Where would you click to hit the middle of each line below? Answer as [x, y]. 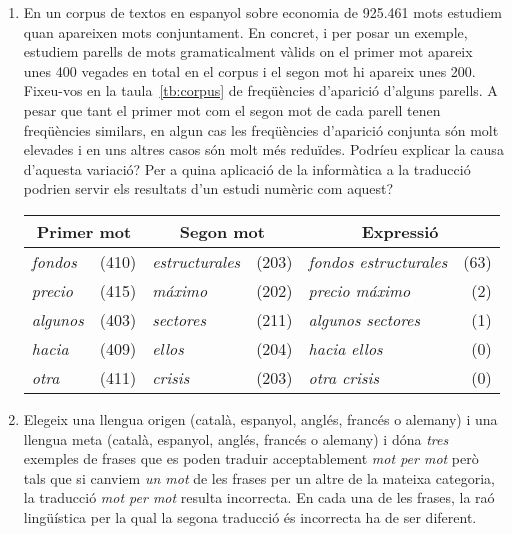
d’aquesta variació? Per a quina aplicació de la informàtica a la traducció [247, 168]
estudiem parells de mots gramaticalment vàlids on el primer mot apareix [248, 51]
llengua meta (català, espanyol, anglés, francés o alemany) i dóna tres [236, 438]
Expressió [400, 231]
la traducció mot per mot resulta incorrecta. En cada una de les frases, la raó [259, 497]
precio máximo [359, 290]
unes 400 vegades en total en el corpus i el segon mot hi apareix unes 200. [249, 70]
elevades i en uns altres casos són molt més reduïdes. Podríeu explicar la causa [263, 149]
